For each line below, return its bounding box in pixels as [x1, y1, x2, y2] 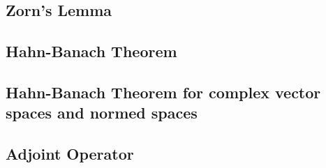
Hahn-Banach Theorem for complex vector [6, 81, 321, 102]
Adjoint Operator [6, 143, 134, 165]
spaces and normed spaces [6, 102, 198, 123]
